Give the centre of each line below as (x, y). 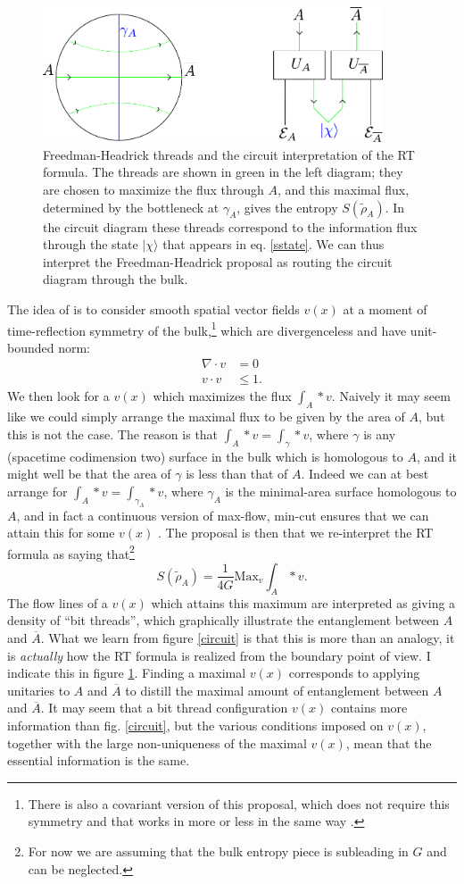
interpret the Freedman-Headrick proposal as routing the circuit (218, 261)
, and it (437, 456)
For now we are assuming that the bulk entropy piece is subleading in (218, 851)
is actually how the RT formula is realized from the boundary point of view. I (219, 655)
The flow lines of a (58, 602)
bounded (31, 347)
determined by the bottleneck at (131, 207)
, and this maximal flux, (344, 189)
